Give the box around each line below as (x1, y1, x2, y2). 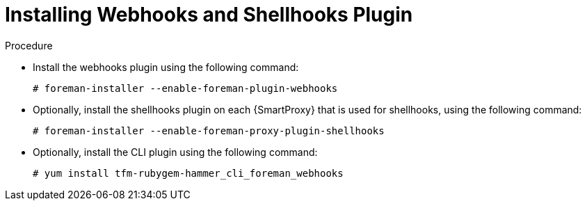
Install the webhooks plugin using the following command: (33, 61, 299, 73)
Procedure (5, 39, 53, 51)
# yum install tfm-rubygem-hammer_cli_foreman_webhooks (33, 167, 344, 179)
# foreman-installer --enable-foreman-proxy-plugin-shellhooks (33, 125, 385, 136)
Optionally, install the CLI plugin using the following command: (33, 145, 318, 158)
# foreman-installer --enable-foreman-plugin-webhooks (33, 82, 338, 94)
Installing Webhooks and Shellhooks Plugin (5, 3, 413, 26)
